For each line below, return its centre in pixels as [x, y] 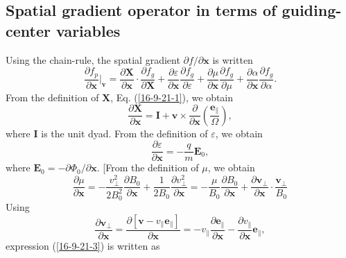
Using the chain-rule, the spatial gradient [93, 59]
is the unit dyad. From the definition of [124, 133]
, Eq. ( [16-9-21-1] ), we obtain [172, 97]
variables [88, 30]
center [28, 30]
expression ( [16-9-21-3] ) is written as [83, 245]
